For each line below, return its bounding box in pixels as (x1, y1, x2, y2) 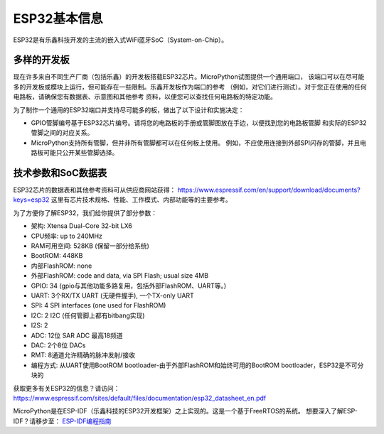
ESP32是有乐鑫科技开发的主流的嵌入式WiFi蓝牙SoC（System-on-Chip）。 (13, 36, 228, 44)
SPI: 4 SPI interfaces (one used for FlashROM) (31, 301, 166, 310)
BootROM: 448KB (31, 251, 83, 260)
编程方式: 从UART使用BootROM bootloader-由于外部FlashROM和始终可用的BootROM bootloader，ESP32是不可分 (31, 361, 364, 369)
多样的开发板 (13, 54, 70, 66)
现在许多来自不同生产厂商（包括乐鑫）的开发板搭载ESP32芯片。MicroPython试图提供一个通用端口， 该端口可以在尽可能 (13, 72, 365, 81)
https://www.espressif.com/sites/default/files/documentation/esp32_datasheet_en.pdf (13, 394, 267, 402)
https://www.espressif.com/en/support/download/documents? (177, 185, 361, 195)
